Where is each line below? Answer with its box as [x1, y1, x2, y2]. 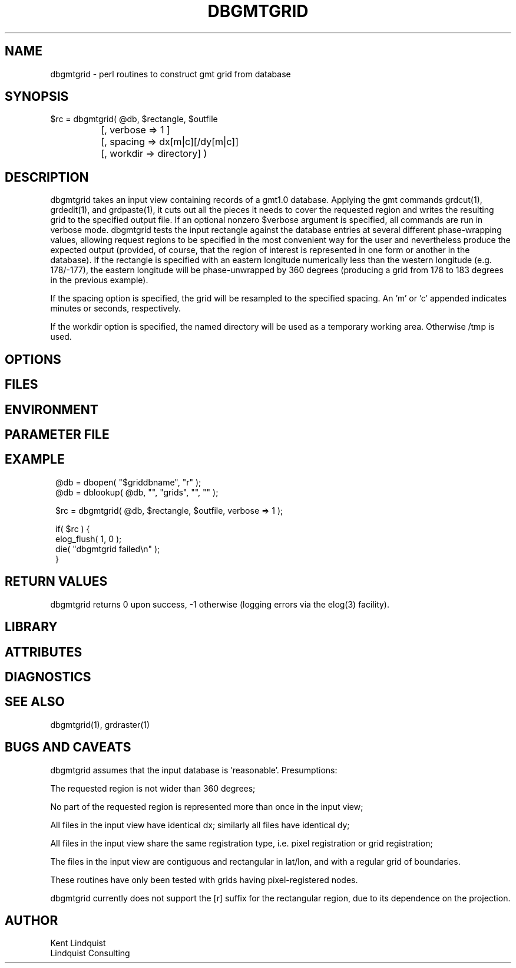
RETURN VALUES [5, 574, 108, 589]
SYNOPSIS [5, 89, 69, 104]
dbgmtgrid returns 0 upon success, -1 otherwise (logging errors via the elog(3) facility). [50, 599, 390, 609]
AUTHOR [5, 913, 58, 928]
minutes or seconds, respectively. [50, 303, 181, 314]
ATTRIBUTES [5, 644, 82, 659]
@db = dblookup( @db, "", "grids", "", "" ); [55, 487, 219, 497]
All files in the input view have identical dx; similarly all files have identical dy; [50, 819, 350, 830]
